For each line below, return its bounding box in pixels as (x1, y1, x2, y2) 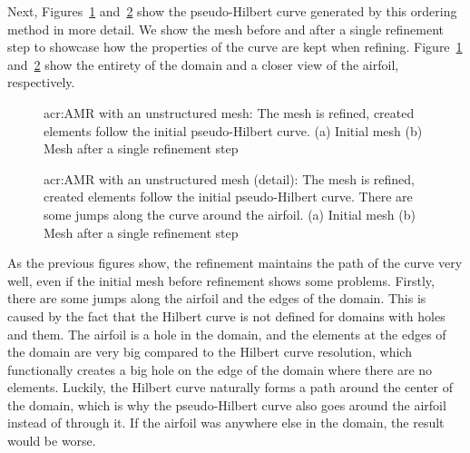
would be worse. (7, 431, 96, 450)
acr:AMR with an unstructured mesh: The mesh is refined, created (44, 103, 415, 122)
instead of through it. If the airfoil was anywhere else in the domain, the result (7, 413, 445, 432)
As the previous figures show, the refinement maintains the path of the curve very (7, 253, 463, 272)
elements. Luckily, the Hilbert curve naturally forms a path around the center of (7, 378, 453, 397)
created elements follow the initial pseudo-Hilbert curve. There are (44, 187, 413, 206)
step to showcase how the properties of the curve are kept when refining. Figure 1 (7, 37, 463, 56)
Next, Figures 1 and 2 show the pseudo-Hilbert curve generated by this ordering (7, 2, 457, 20)
